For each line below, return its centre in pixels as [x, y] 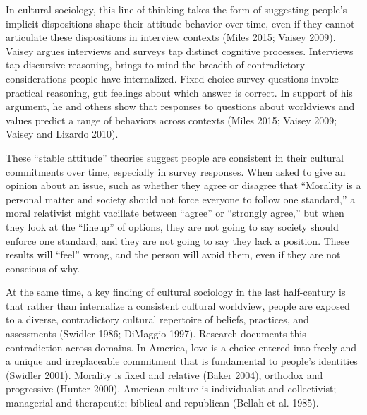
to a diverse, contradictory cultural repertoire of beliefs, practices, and [157, 319]
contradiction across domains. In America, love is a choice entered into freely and [181, 347]
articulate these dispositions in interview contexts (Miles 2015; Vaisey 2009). [171, 37]
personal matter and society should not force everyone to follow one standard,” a [181, 199]
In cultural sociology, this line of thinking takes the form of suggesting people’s [176, 9]
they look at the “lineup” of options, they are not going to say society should [172, 226]
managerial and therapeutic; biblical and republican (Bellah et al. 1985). [162, 403]
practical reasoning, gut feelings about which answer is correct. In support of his [179, 92]
